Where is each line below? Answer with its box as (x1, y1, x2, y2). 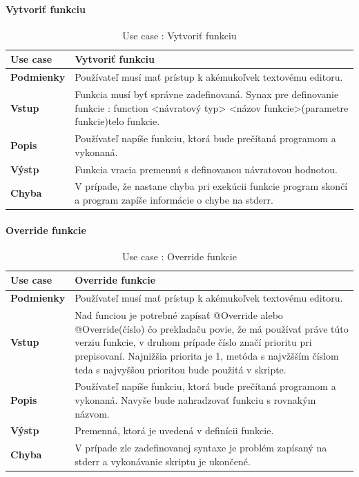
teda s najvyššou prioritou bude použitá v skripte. (75, 362, 287, 376)
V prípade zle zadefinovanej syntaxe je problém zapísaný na (75, 440, 327, 455)
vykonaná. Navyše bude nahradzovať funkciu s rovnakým (75, 392, 316, 407)
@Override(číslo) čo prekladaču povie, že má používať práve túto (75, 321, 349, 335)
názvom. (75, 406, 110, 420)
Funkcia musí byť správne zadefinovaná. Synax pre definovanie (75, 87, 339, 101)
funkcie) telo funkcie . (75, 114, 160, 128)
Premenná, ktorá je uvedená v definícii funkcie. (75, 423, 274, 438)
